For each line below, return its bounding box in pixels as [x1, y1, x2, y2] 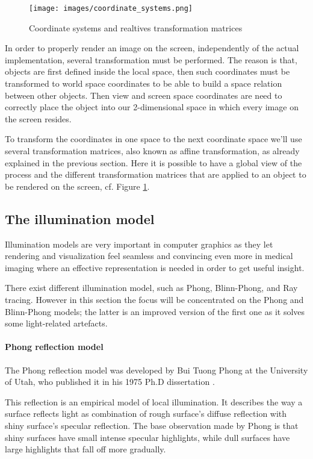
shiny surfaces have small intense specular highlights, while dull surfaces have [5, 431, 290, 443]
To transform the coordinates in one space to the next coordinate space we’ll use [5, 133, 302, 145]
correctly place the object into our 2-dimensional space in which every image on [5, 101, 299, 113]
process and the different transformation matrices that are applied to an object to [5, 168, 306, 181]
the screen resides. [5, 112, 72, 125]
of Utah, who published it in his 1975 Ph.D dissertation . [5, 375, 215, 388]
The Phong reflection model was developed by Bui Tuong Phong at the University [5, 363, 308, 376]
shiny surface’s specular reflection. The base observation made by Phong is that [5, 419, 299, 431]
